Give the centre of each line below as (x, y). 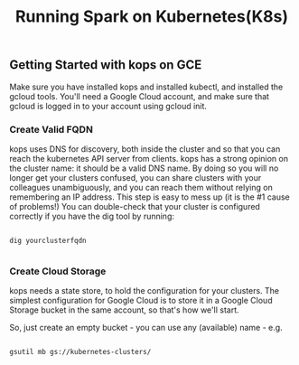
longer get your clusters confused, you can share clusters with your (135, 177)
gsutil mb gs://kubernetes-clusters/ (80, 352)
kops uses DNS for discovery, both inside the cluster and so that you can (145, 149)
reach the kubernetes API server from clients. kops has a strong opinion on (149, 158)
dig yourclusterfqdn (48, 240)
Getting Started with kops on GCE (106, 65)
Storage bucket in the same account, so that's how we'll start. (124, 310)
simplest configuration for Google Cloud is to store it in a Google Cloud (141, 301)
